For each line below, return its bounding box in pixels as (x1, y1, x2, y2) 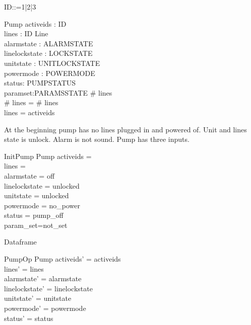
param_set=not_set (4, 219, 68, 230)
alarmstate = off (4, 170, 55, 181)
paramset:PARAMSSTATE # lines (4, 87, 112, 98)
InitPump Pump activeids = (4, 150, 92, 161)
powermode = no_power (4, 200, 80, 210)
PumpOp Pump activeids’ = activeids (4, 254, 121, 264)
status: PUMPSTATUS (4, 77, 76, 88)
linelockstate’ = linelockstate (4, 283, 93, 293)
